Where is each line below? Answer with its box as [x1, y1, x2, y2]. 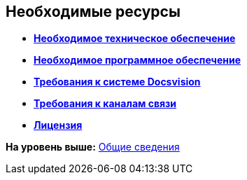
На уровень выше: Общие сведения [6, 141, 180, 153]
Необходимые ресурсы [6, 3, 181, 20]
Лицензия [34, 119, 83, 132]
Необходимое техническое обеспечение [34, 32, 236, 45]
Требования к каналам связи [34, 97, 177, 110]
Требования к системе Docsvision [34, 76, 201, 88]
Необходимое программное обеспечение [34, 54, 241, 67]
